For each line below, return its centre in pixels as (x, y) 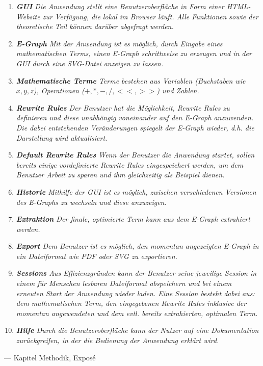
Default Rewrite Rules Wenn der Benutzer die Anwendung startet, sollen (135, 155)
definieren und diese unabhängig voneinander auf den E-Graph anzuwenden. (135, 117)
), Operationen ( (59, 90)
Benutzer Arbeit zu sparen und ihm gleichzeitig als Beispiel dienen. (120, 175)
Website (28, 16)
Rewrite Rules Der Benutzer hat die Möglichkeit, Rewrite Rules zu (123, 107)
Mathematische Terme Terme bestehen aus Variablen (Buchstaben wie (131, 80)
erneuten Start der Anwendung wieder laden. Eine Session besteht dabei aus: (135, 293)
